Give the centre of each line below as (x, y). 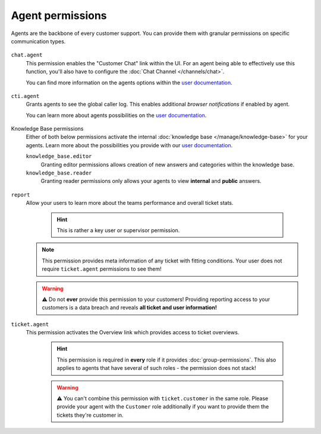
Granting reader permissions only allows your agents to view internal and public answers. (151, 181)
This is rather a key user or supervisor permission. (118, 230)
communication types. (38, 41)
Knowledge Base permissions (47, 129)
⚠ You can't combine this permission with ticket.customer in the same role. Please (163, 398)
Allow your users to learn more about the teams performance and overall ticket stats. (130, 203)
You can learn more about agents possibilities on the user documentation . (116, 115)
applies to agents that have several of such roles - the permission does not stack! (157, 368)
